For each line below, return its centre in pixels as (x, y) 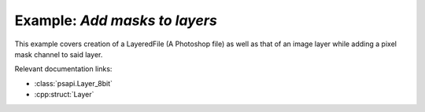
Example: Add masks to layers (116, 20)
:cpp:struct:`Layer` (64, 95)
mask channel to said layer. (59, 54)
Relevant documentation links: (63, 69)
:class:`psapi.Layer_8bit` (74, 83)
